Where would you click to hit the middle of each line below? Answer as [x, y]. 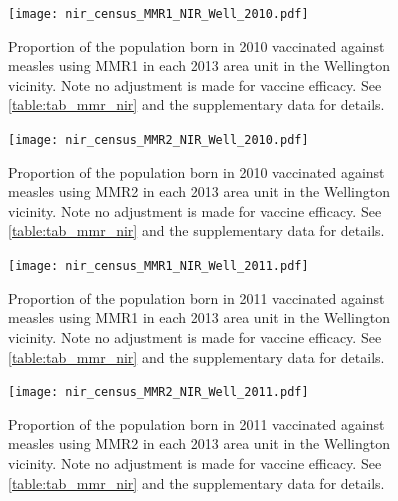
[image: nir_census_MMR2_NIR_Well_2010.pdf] [158, 140]
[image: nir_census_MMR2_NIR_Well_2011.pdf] [158, 392]
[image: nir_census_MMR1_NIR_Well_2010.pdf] [158, 14]
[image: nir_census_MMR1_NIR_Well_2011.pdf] [158, 266]
